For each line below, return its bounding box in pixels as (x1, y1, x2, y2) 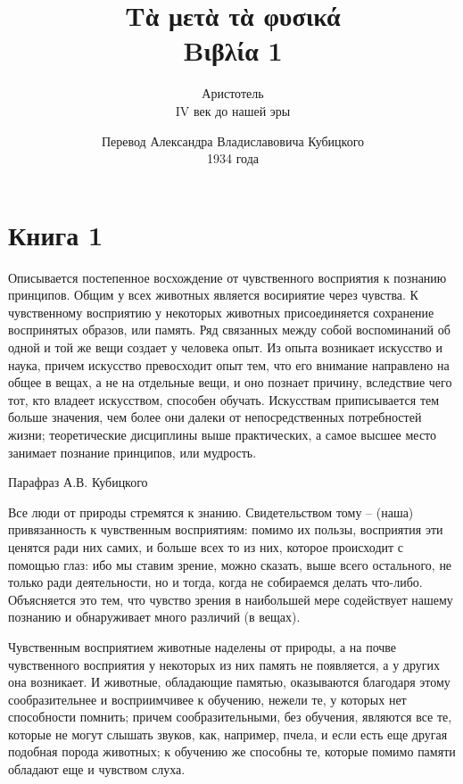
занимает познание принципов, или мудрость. (8, 442, 257, 461)
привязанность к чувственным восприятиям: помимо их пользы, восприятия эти (8, 520, 443, 539)
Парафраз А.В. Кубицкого (8, 473, 148, 491)
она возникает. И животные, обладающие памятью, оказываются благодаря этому (8, 673, 451, 691)
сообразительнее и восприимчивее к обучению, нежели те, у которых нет (8, 689, 407, 708)
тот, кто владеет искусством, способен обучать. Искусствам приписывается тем (8, 390, 440, 409)
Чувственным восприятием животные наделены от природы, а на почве (8, 637, 397, 656)
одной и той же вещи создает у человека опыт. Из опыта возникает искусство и (8, 338, 442, 356)
